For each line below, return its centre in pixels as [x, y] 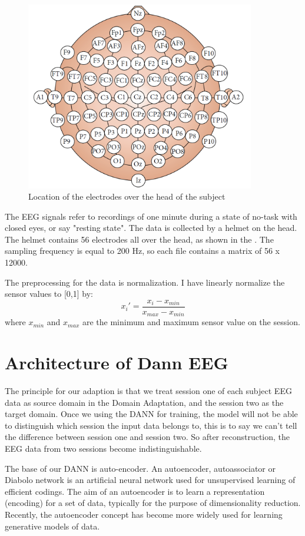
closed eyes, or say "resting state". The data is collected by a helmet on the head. [151, 228]
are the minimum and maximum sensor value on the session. [191, 322]
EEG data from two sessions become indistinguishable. [103, 449]
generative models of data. [52, 526]
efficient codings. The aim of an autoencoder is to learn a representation [135, 491]
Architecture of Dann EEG [117, 363]
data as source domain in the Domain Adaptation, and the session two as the [144, 402]
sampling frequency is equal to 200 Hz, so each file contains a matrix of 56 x [142, 251]
